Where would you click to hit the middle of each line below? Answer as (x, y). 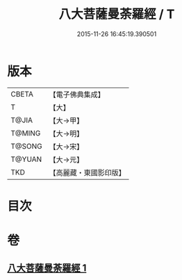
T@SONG (27, 146)
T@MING (26, 133)
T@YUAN (26, 159)
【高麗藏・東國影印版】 (88, 172)
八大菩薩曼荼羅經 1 (47, 268)
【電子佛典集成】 (77, 94)
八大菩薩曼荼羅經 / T (117, 14)
